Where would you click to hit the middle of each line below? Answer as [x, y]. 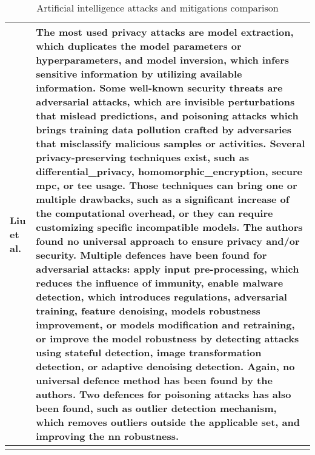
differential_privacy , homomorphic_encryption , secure [169, 171]
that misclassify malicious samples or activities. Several [171, 143]
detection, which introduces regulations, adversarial [161, 297]
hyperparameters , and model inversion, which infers [162, 60]
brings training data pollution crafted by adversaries [164, 129]
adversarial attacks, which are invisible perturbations [165, 101]
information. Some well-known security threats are [159, 88]
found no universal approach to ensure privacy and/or [168, 241]
